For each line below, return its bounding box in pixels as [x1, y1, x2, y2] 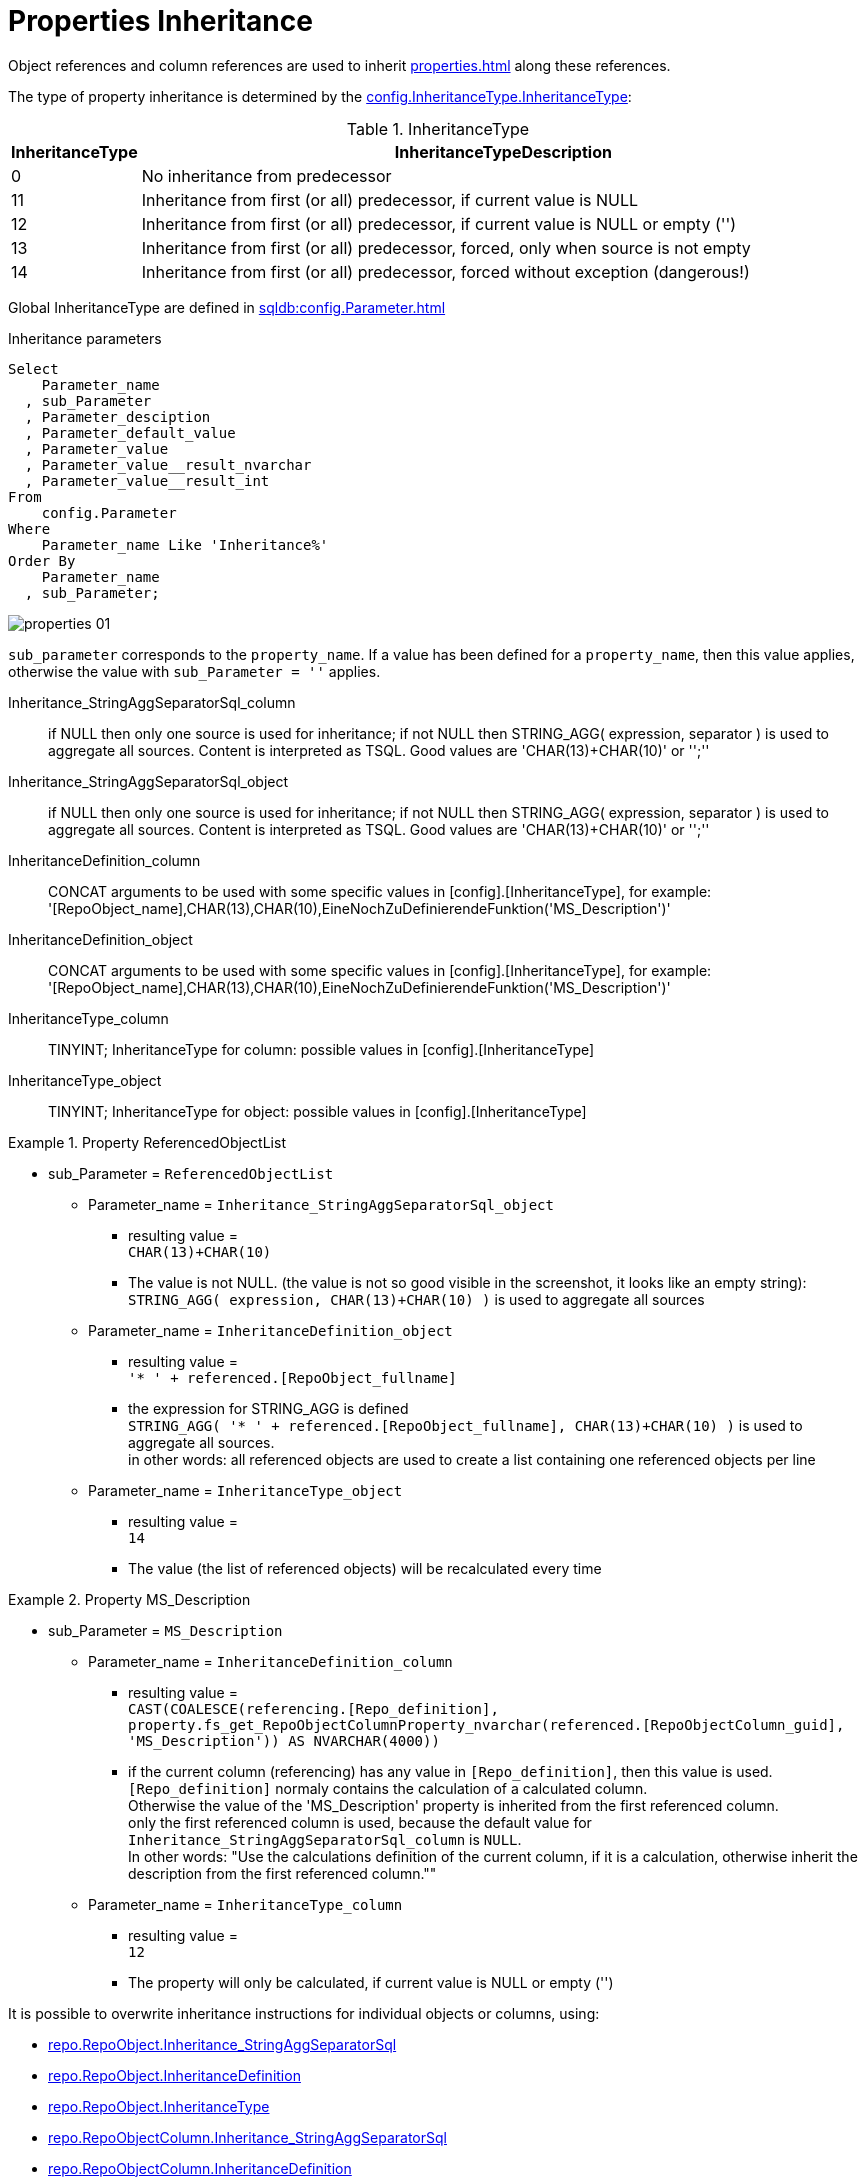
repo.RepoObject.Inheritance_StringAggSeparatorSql [48, 2035, 397, 2053]
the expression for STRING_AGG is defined [128, 1399, 409, 1417]
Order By [8, 552, 76, 569]
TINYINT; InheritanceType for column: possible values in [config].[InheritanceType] [48, 1040, 595, 1058]
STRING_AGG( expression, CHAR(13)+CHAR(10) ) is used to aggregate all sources [128, 1290, 705, 1308]
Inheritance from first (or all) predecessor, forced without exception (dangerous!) [141, 261, 750, 282]
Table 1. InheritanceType [346, 118, 530, 139]
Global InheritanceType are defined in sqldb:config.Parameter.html [8, 298, 446, 316]
